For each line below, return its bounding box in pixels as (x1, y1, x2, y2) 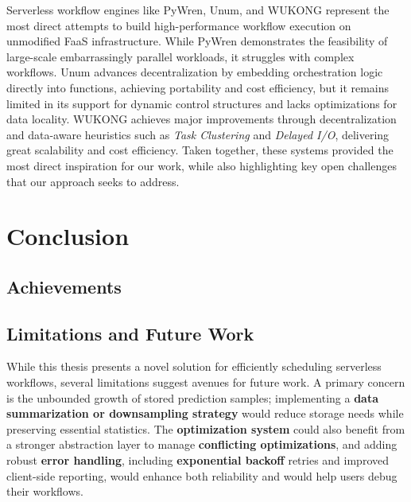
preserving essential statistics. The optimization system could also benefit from (6, 420, 405, 437)
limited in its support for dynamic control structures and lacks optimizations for (6, 95, 397, 111)
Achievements (6, 274, 122, 298)
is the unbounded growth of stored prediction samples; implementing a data (6, 389, 379, 406)
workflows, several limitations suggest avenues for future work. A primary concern (6, 374, 405, 391)
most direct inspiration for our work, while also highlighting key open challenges (6, 157, 397, 173)
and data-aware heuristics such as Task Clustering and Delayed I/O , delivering (6, 126, 390, 142)
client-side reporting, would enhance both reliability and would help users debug (6, 467, 397, 484)
